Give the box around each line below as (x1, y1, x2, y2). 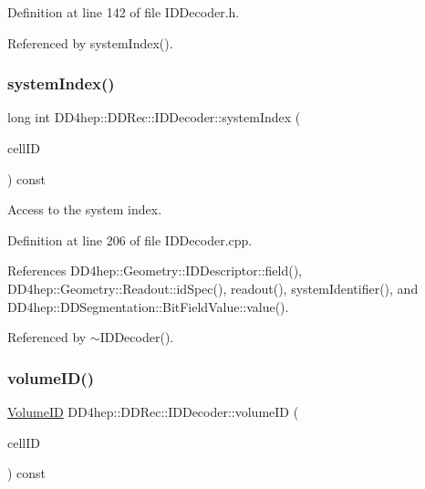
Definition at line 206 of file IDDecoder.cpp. (7, 230, 253, 249)
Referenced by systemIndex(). (7, 33, 173, 52)
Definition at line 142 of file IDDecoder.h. (7, 3, 240, 21)
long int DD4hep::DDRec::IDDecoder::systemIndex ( (7, 108, 301, 127)
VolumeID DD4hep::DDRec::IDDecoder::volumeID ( (7, 401, 299, 421)
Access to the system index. (7, 200, 162, 219)
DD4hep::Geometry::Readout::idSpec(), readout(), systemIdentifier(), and (7, 278, 419, 297)
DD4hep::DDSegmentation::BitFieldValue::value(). (7, 297, 289, 316)
